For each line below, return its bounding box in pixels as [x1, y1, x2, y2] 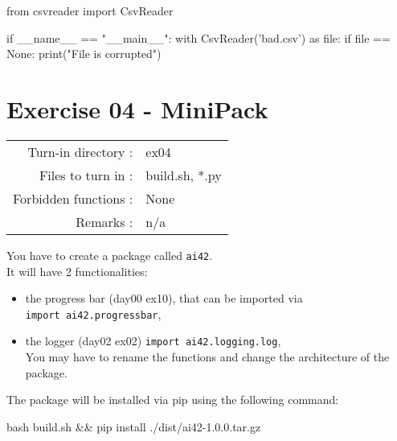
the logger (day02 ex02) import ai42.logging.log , [25, 332, 281, 349]
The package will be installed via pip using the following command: [6, 391, 339, 408]
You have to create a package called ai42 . [6, 246, 213, 263]
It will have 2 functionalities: [6, 262, 148, 279]
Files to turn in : [39, 165, 133, 184]
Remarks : [76, 212, 133, 231]
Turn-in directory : [27, 142, 133, 161]
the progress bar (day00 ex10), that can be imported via [25, 290, 303, 307]
